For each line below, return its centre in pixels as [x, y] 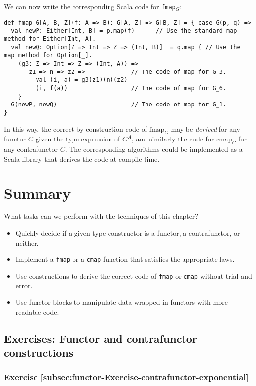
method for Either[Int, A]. [50, 39]
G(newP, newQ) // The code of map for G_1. [119, 105]
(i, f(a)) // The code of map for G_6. [131, 88]
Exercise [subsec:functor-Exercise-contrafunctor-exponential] [126, 377]
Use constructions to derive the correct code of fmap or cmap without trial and [134, 275]
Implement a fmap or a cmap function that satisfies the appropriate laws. [125, 259]
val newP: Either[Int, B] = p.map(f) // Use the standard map [124, 31]
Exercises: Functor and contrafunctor [101, 338]
